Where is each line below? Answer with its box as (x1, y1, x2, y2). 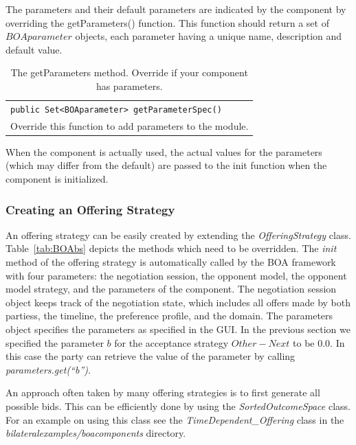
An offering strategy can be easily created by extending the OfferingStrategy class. (5, 227, 351, 242)
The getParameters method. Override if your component (10, 65, 248, 80)
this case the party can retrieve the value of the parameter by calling (5, 349, 296, 363)
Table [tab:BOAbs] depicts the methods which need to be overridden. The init (5, 241, 337, 255)
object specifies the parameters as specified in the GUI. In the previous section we (5, 321, 351, 336)
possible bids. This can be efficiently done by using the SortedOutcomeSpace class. (5, 398, 351, 413)
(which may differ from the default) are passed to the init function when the (5, 158, 327, 172)
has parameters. (96, 78, 163, 93)
